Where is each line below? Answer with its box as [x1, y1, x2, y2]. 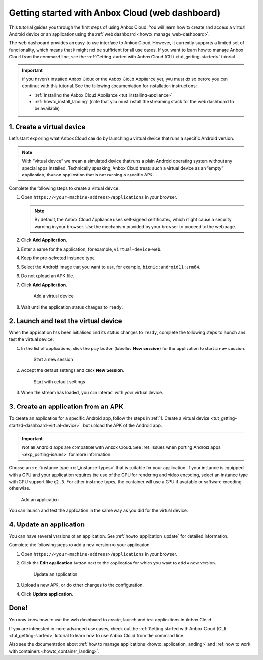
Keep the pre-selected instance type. [21, 255, 96, 261]
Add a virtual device [33, 293, 74, 299]
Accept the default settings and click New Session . [21, 368, 124, 373]
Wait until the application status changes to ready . [21, 304, 123, 310]
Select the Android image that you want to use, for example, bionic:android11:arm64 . [21, 264, 201, 270]
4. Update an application [9, 520, 85, 528]
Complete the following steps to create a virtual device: [9, 185, 120, 191]
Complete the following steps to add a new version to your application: [9, 542, 151, 548]
